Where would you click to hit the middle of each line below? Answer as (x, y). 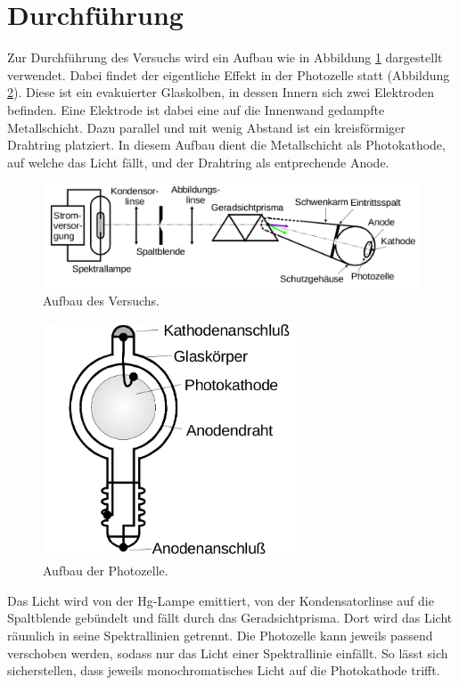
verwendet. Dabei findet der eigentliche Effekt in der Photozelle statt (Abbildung (229, 74)
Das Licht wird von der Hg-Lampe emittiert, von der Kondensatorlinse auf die (221, 600)
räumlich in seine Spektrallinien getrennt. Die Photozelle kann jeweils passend (220, 635)
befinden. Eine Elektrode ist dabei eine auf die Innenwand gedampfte (196, 109)
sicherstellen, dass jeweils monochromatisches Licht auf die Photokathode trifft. (224, 670)
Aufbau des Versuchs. (101, 301)
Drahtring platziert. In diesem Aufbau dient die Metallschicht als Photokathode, (226, 145)
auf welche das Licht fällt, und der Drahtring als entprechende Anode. (198, 162)
